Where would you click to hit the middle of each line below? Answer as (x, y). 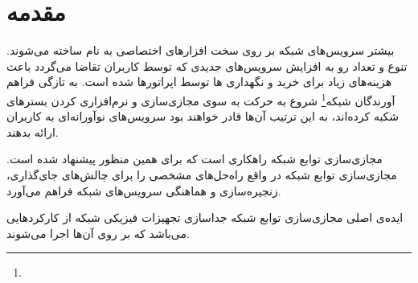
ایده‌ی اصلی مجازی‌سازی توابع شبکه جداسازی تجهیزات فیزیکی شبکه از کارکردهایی (205, 217)
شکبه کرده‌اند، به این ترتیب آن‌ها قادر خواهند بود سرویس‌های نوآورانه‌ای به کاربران (203, 116)
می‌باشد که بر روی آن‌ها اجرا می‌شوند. (98, 233)
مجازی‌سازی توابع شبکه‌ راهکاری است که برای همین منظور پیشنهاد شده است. (195, 159)
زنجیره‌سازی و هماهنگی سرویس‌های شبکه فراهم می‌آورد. (144, 190)
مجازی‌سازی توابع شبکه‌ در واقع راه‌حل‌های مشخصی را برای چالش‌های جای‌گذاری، (202, 174)
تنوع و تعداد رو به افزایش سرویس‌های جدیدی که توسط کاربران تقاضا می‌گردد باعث (207, 66)
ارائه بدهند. (33, 131)
